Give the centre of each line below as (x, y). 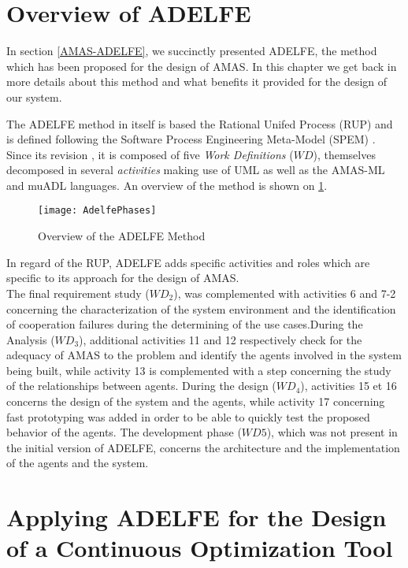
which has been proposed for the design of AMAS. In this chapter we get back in (202, 66)
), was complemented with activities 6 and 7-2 (285, 293)
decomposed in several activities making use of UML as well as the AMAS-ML (196, 170)
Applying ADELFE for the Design (197, 517)
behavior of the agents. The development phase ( (124, 432)
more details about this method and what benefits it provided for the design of (197, 82)
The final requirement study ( (78, 293)
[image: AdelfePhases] (97, 211)
